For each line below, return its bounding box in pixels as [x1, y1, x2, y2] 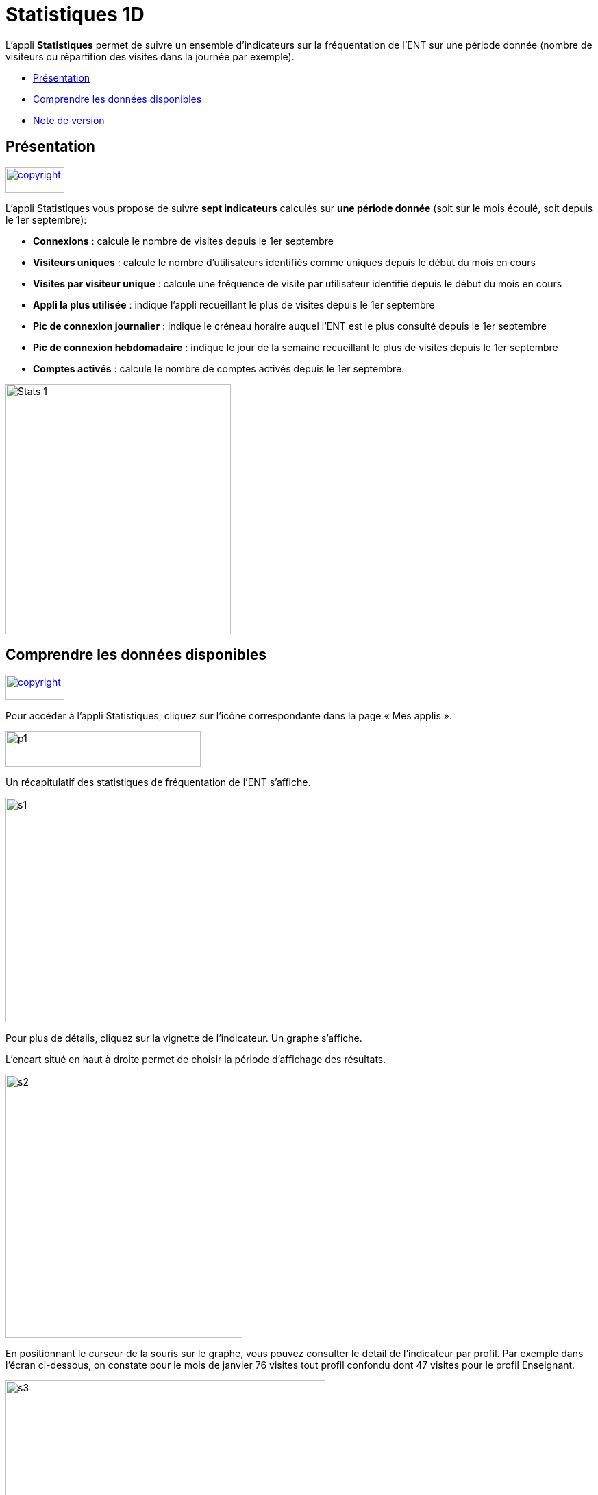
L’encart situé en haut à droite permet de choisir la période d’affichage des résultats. [5, 1053, 386, 1066]
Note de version [33, 114, 105, 126]
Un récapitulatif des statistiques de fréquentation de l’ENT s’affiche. [5, 776, 311, 789]
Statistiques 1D [5, 3, 145, 26]
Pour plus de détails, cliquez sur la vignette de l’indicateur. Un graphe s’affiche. [5, 1032, 362, 1044]
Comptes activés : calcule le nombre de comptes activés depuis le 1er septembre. [33, 362, 405, 374]
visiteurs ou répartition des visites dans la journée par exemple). [5, 50, 295, 62]
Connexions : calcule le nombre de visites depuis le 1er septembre [33, 235, 334, 247]
